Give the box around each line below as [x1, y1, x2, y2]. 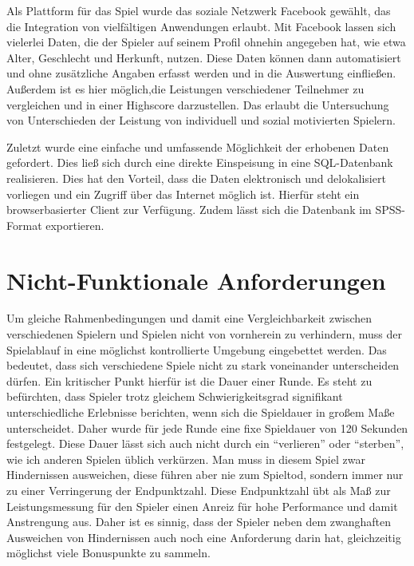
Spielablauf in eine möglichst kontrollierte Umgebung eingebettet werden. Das [6, 341, 387, 358]
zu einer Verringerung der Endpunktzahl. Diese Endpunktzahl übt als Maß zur [6, 481, 391, 498]
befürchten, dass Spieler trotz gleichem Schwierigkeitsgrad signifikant [6, 388, 343, 405]
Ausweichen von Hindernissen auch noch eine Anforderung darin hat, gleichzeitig [6, 528, 401, 545]
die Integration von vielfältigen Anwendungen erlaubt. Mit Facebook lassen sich [6, 18, 396, 34]
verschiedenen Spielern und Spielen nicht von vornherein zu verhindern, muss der [6, 326, 402, 342]
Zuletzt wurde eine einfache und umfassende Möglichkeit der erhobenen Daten [6, 138, 389, 155]
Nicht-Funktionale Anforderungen [6, 263, 386, 296]
